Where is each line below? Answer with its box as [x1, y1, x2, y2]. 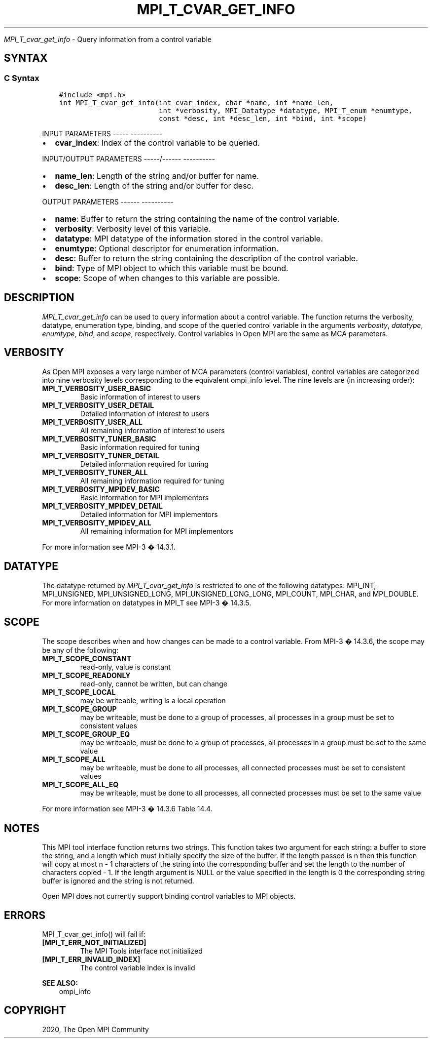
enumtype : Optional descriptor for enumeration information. [55, 243, 279, 253]
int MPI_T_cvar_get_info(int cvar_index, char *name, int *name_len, [59, 98, 334, 107]
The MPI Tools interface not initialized [80, 947, 203, 956]
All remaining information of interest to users [80, 426, 225, 435]
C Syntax [4, 73, 39, 83]
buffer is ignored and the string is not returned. [42, 877, 194, 885]
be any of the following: [42, 646, 119, 655]
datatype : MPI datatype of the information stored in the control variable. [55, 233, 323, 243]
